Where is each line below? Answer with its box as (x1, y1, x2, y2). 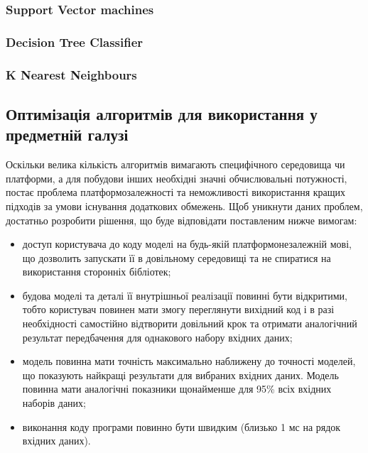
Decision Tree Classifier (6, 33, 144, 50)
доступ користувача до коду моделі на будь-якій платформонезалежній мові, (22, 236, 352, 251)
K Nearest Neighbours (6, 65, 137, 83)
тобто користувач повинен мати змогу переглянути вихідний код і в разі (22, 302, 335, 317)
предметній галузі (6, 124, 129, 146)
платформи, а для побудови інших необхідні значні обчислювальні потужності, (6, 170, 347, 185)
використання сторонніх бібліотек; (22, 264, 171, 279)
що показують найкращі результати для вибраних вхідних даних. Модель (22, 367, 339, 382)
